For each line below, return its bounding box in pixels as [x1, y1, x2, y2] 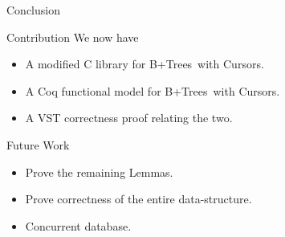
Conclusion [6, 2, 60, 18]
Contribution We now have [6, 28, 139, 45]
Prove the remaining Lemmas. [25, 163, 173, 180]
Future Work [6, 136, 70, 153]
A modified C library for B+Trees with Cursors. [25, 55, 264, 72]
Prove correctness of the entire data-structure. [25, 190, 252, 207]
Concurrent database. [25, 217, 132, 234]
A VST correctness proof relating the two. [25, 109, 233, 126]
